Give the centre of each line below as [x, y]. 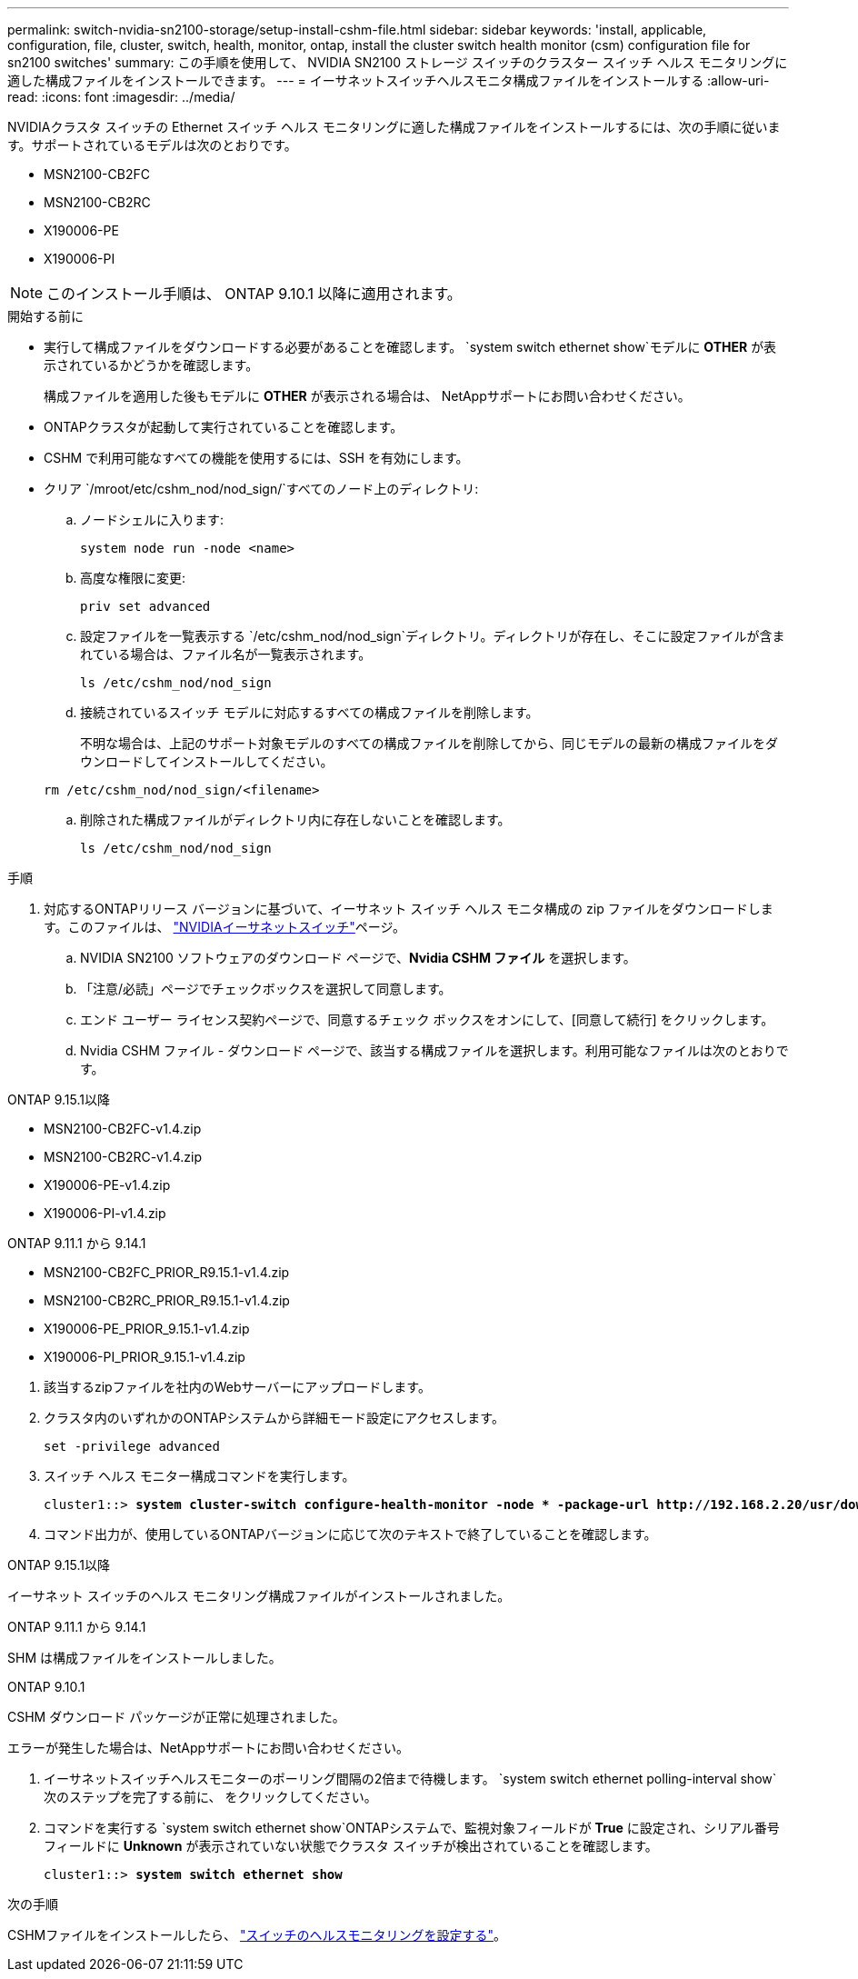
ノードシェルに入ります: [152, 520]
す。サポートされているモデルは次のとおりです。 [152, 145]
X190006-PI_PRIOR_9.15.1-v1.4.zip [145, 1357]
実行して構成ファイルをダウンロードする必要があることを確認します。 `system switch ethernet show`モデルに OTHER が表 [410, 347]
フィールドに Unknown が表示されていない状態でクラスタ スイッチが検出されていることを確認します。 [351, 1846]
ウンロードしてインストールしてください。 [207, 761]
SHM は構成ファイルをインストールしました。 [145, 1658]
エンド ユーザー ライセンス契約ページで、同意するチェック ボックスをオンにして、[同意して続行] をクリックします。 [427, 1019]
